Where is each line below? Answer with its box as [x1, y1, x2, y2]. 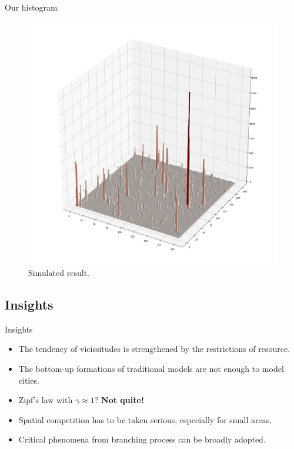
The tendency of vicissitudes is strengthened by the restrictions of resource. [18, 342, 290, 355]
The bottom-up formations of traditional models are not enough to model [18, 362, 284, 374]
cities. [18, 374, 39, 386]
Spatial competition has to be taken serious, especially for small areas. [18, 413, 272, 425]
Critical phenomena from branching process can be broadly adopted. [18, 433, 266, 445]
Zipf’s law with [18, 394, 73, 406]
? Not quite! [94, 394, 144, 406]
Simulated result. [28, 267, 89, 278]
